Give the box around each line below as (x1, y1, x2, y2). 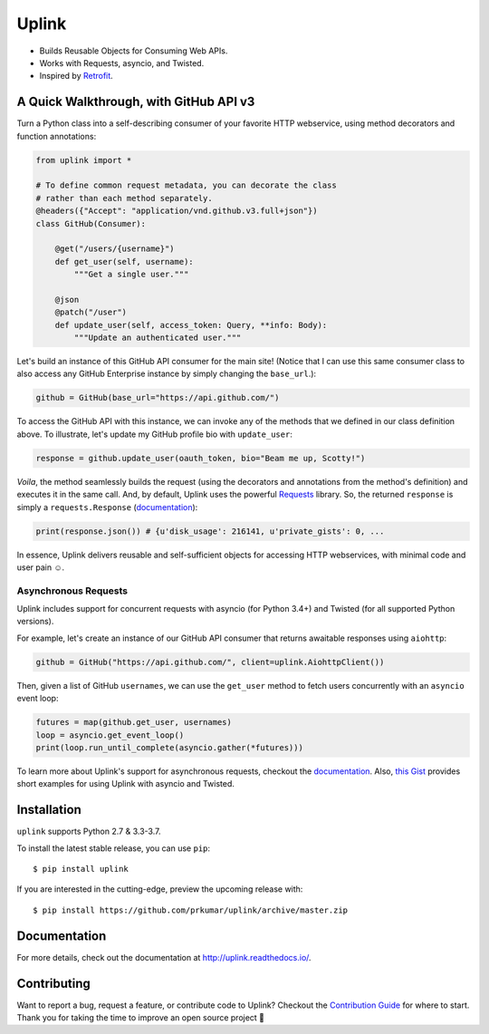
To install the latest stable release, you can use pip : (16, 843, 211, 854)
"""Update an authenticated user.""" (73, 333, 242, 343)
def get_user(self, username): (54, 256, 194, 266)
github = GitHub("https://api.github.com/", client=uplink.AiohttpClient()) (35, 657, 385, 667)
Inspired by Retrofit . (39, 71, 113, 82)
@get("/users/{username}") (54, 244, 176, 254)
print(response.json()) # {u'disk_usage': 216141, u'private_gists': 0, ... (35, 526, 385, 536)
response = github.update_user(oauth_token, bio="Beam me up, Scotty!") (35, 453, 366, 463)
